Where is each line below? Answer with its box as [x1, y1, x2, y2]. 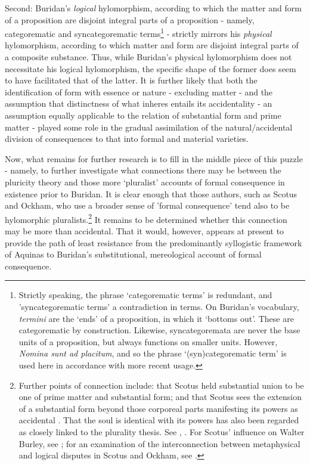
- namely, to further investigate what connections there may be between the [5, 164, 281, 176]
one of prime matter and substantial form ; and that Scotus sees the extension [18, 390, 302, 403]
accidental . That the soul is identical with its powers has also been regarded [18, 414, 299, 426]
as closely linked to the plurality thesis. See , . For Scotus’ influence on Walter [18, 425, 305, 438]
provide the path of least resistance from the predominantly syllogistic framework [5, 236, 302, 249]
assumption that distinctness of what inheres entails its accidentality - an [5, 97, 272, 110]
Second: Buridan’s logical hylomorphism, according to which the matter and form [5, 2, 302, 14]
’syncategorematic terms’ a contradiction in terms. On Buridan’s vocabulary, [18, 300, 299, 312]
